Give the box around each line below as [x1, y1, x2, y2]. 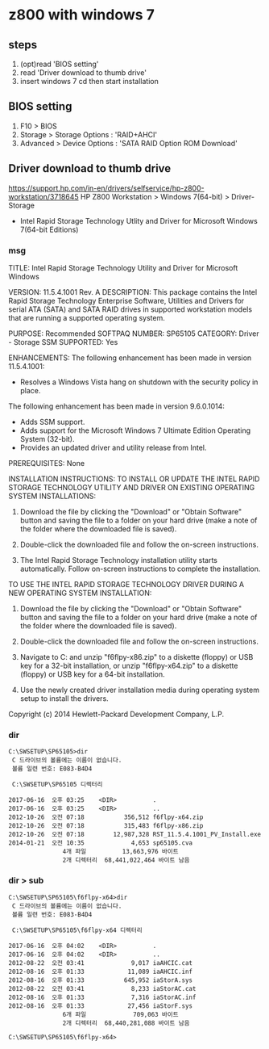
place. [19, 385, 41, 395]
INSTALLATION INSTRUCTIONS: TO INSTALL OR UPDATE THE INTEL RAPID [8, 474, 260, 484]
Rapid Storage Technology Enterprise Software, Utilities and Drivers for [8, 296, 245, 305]
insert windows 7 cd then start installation [19, 77, 159, 86]
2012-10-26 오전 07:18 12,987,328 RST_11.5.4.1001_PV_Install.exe [8, 830, 262, 839]
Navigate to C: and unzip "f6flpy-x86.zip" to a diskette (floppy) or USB [19, 652, 254, 661]
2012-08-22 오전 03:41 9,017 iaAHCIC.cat [8, 959, 193, 967]
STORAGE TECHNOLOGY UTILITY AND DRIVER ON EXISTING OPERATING [8, 482, 255, 492]
